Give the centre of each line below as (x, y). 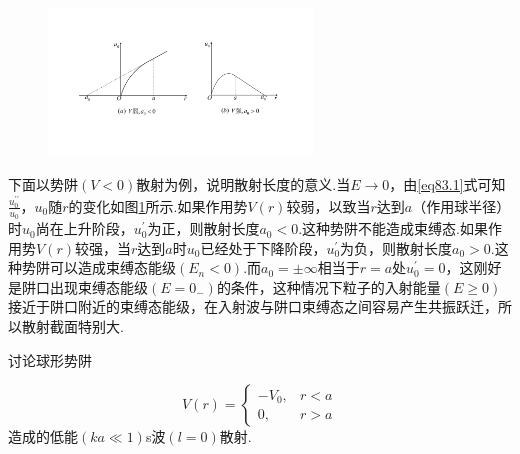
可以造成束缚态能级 (112, 267)
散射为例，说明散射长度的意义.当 (243, 184)
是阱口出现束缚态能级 (78, 286)
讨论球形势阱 (50, 359)
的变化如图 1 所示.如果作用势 (158, 205)
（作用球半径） (461, 205)
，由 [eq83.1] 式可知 (447, 184)
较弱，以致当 (328, 205)
